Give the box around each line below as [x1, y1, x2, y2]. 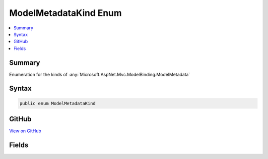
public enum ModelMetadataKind [19, 101, 96, 106]
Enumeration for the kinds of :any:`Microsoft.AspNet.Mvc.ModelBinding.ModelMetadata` [9, 71, 191, 77]
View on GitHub [9, 128, 42, 134]
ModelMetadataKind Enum [9, 7, 122, 18]
